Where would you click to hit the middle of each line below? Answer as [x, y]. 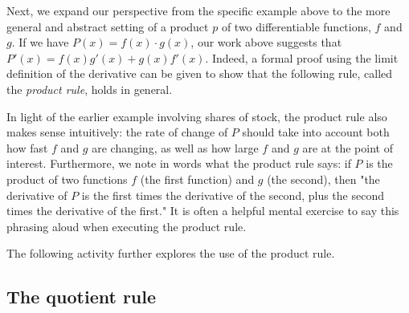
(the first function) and [197, 179]
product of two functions [67, 179]
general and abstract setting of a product [108, 26]
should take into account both [316, 132]
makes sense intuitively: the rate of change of [117, 132]
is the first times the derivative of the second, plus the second [233, 195]
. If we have [40, 42]
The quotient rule [82, 297]
